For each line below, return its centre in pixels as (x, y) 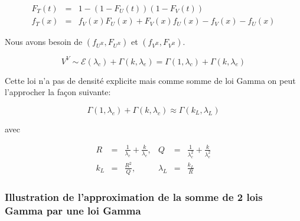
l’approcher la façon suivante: (58, 92)
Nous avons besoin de (44, 42)
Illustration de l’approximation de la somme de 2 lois (134, 196)
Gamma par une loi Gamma (73, 210)
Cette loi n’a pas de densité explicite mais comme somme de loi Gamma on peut (150, 80)
